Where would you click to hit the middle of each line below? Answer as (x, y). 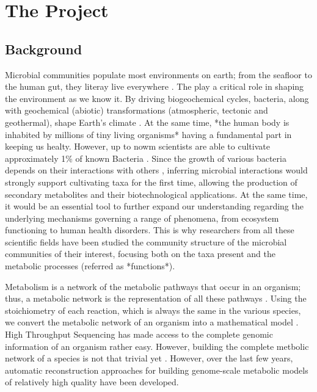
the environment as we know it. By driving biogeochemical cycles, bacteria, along (157, 98)
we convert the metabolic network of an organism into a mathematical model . (152, 322)
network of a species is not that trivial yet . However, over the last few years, (149, 358)
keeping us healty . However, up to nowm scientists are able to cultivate (137, 146)
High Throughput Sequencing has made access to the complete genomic (139, 334)
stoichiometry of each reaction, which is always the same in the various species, (153, 310)
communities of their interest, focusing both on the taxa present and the (140, 254)
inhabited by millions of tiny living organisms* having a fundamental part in (148, 134)
